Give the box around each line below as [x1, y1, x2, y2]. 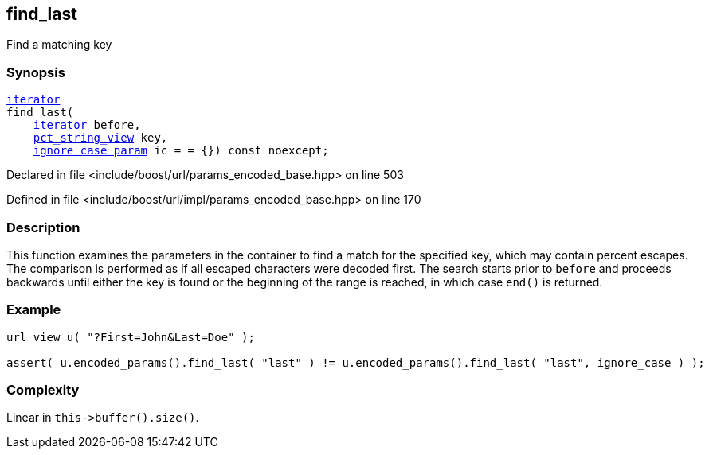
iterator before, [33, 119, 141, 132]
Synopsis [6, 64, 65, 80]
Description [6, 219, 80, 235]
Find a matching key [6, 37, 112, 52]
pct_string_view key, [33, 131, 168, 145]
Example [6, 301, 61, 318]
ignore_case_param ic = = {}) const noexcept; [33, 144, 329, 157]
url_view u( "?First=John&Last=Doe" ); [6, 330, 255, 344]
